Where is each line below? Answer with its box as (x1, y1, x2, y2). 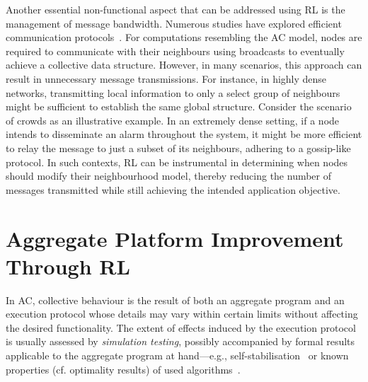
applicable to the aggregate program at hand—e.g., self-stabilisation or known (6, 348, 349, 362)
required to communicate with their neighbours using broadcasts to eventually (6, 43, 345, 58)
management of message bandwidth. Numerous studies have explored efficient (6, 16, 342, 30)
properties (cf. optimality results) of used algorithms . (6, 361, 241, 376)
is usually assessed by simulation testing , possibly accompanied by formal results (6, 334, 355, 349)
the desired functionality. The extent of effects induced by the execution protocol (6, 320, 356, 335)
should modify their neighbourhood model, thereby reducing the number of (6, 168, 332, 183)
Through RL (6, 251, 130, 280)
